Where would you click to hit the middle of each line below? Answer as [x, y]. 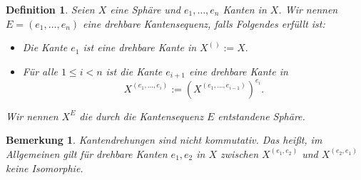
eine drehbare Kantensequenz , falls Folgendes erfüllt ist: [204, 23]
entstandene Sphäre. [261, 116]
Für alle [40, 71]
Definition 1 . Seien [50, 9]
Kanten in [245, 9]
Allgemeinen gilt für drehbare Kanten [87, 153]
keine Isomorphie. [45, 168]
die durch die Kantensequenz [141, 116]
